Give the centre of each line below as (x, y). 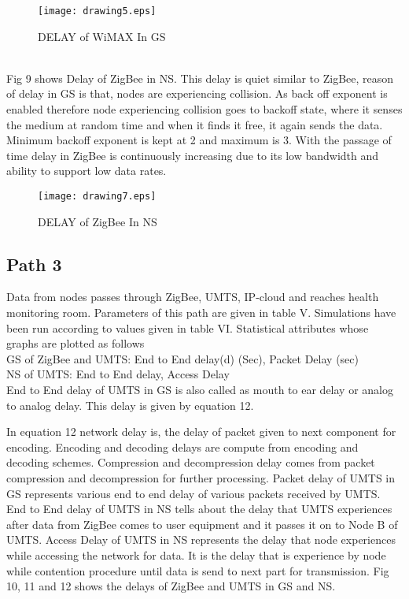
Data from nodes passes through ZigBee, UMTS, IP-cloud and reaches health (193, 297)
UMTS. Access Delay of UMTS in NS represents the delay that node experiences (201, 539)
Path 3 (34, 264)
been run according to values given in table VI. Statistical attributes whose (188, 327)
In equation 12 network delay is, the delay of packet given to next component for (201, 432)
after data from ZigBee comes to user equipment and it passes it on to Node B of (202, 524)
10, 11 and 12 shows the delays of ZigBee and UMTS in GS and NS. (171, 586)
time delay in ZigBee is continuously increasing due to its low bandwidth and (193, 155)
